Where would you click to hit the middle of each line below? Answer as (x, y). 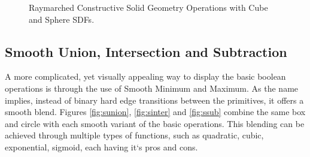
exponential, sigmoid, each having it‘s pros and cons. (101, 147)
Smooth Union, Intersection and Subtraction (146, 51)
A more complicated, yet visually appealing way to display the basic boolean (145, 76)
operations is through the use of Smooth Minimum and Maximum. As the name (152, 88)
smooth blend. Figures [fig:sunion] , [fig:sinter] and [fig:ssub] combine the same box (155, 112)
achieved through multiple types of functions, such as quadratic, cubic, (134, 135)
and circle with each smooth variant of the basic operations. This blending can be (155, 123)
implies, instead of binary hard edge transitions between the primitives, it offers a (154, 100)
